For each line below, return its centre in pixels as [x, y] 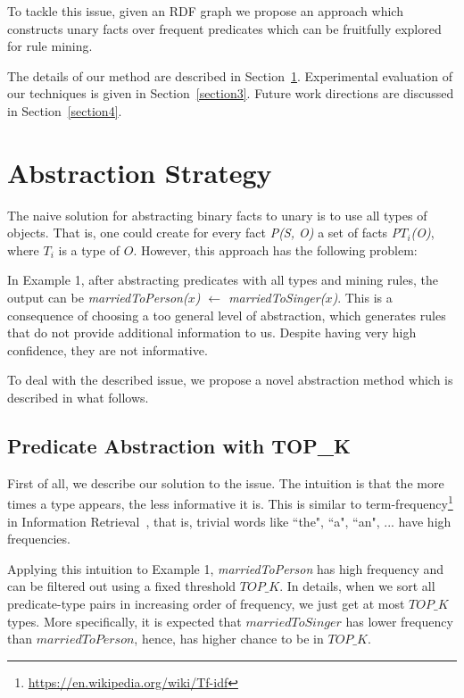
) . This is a [362, 298]
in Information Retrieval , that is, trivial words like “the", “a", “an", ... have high [229, 521]
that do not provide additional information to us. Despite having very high [212, 332]
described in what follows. [78, 398]
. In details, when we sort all [357, 586]
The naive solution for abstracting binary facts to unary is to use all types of [217, 215]
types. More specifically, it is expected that [124, 621]
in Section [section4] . [65, 110]
